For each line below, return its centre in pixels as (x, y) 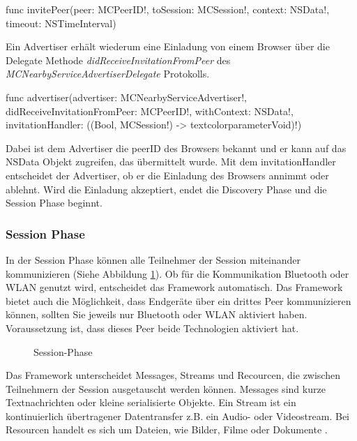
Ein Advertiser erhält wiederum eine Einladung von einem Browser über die (168, 46)
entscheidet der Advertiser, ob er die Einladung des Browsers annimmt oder (167, 175)
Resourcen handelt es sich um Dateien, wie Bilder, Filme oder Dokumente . (167, 429)
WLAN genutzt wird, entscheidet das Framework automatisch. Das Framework (174, 287)
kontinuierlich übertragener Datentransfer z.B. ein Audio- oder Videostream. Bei (178, 416)
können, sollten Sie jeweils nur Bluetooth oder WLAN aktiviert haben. (157, 314)
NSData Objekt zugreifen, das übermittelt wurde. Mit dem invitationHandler (171, 162)
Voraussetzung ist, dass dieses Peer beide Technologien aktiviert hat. (152, 328)
